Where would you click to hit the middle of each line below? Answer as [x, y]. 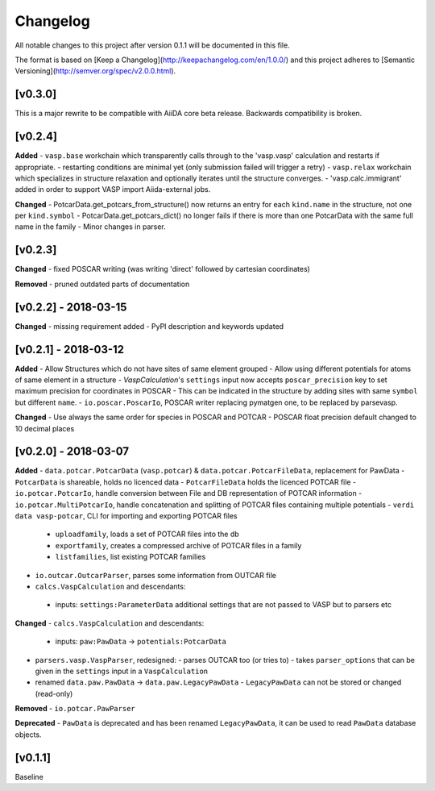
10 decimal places [45, 428]
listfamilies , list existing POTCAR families [130, 557]
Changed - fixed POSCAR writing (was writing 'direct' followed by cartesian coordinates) [162, 269]
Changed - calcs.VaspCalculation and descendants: [110, 623]
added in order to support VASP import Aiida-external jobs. [113, 189]
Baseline [29, 776]
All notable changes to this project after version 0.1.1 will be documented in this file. [152, 45]
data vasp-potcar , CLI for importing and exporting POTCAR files [126, 516]
